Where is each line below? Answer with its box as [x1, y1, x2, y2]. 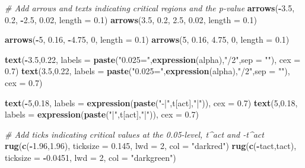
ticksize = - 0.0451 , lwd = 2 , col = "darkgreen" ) [5, 151, 176, 163]
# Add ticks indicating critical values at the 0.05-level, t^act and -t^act [5, 128, 264, 140]
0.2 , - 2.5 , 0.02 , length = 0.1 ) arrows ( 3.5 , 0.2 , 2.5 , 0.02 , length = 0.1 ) [5, 13, 257, 26]
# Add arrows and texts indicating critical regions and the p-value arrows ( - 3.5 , [5, 2, 295, 14]
